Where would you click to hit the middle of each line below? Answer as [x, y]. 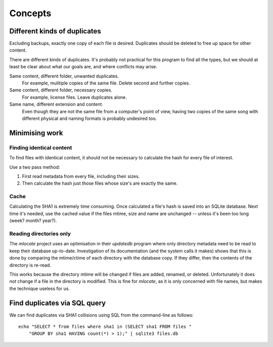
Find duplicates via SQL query [58, 303]
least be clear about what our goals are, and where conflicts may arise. [83, 67]
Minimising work [36, 133]
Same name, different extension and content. [56, 104]
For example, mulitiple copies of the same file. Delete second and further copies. [106, 83]
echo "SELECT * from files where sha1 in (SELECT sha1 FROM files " [105, 327]
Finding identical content [41, 148]
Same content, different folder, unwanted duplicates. [64, 76]
